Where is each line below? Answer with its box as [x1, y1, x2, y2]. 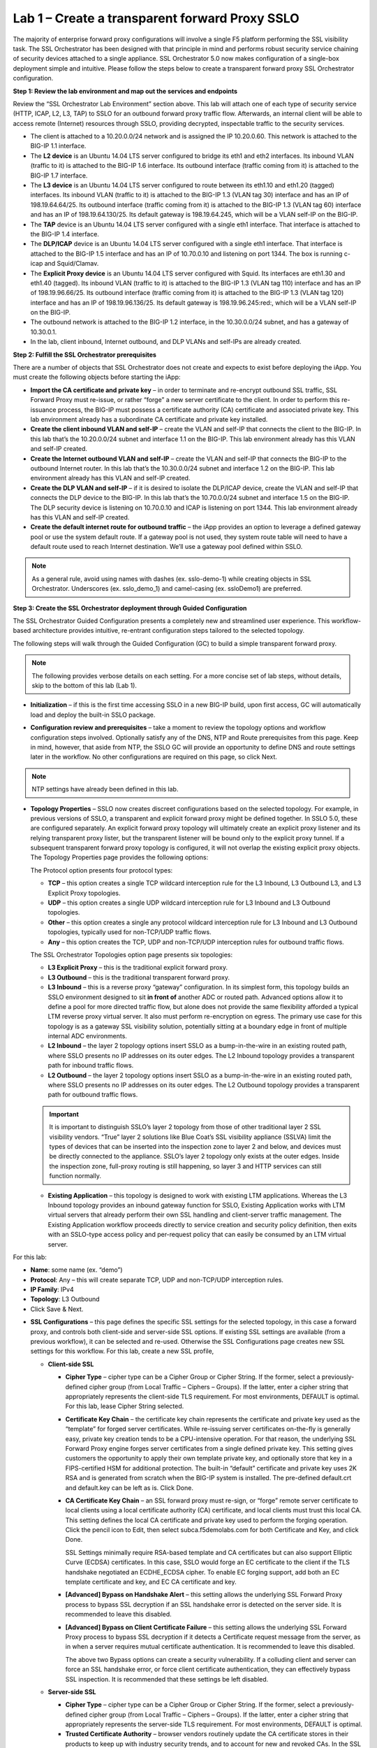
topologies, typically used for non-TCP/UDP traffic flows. [47, 928, 212, 936]
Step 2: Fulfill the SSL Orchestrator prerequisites [13, 350, 157, 359]
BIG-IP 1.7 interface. [30, 171, 88, 180]
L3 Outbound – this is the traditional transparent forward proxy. [47, 973, 230, 982]
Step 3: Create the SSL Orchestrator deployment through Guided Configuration [13, 603, 247, 612]
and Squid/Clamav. [44, 259, 99, 268]
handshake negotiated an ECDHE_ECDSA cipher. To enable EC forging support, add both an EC [65, 1568, 340, 1576]
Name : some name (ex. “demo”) [30, 1266, 123, 1274]
